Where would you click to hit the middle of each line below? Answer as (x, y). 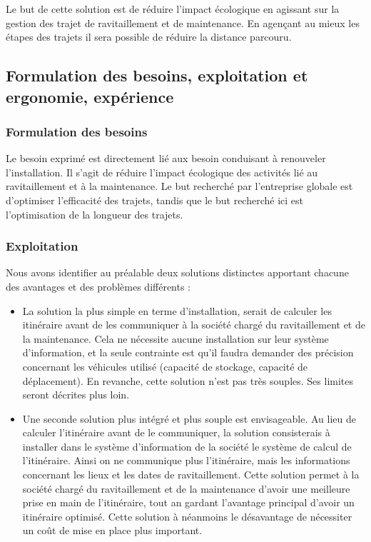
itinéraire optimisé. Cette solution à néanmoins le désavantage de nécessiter (187, 516)
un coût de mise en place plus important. (112, 530)
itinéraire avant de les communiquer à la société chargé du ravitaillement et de (194, 325)
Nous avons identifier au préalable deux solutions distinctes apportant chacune (177, 272)
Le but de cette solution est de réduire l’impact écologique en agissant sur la (173, 9)
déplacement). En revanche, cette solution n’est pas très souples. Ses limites (188, 380)
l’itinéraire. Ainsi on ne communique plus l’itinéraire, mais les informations (186, 460)
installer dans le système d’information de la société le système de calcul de (187, 446)
